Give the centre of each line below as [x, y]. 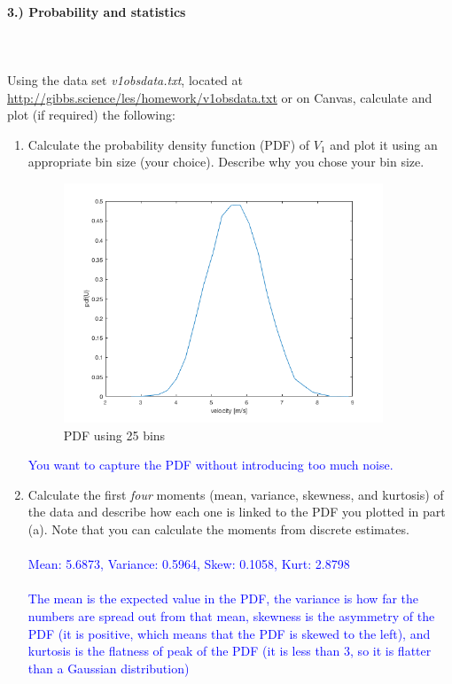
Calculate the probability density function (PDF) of [169, 144]
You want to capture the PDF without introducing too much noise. [210, 465]
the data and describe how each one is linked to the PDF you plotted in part [237, 512]
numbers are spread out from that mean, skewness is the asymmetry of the [231, 616]
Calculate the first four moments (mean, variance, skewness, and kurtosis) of [236, 494]
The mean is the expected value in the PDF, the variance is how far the [223, 598]
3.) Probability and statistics [97, 11]
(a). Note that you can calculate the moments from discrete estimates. [218, 529]
